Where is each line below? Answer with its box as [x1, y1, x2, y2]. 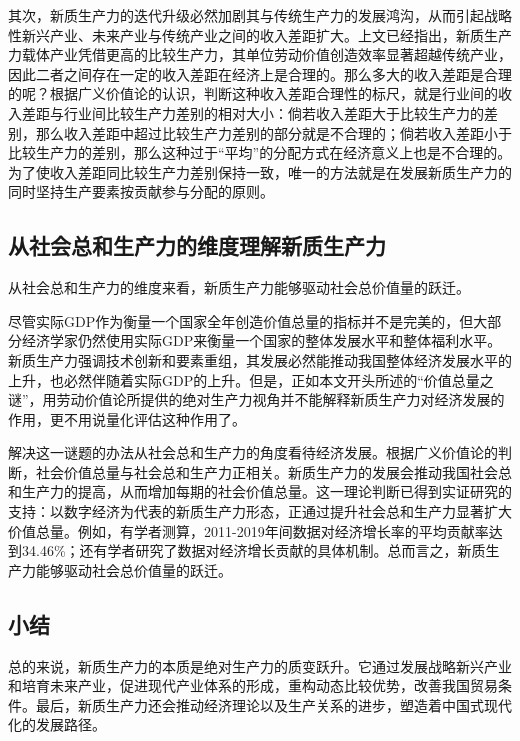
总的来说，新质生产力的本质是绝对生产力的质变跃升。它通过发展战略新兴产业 [8, 655, 512, 676]
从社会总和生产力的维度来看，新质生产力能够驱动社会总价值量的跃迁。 [8, 277, 470, 298]
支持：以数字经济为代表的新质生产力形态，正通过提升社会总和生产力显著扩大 [8, 501, 512, 522]
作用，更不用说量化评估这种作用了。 [8, 408, 246, 429]
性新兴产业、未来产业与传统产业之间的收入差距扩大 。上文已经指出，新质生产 [8, 24, 512, 45]
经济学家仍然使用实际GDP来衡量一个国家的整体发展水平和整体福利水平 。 [21, 330, 502, 351]
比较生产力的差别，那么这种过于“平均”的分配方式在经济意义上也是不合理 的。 [8, 142, 512, 163]
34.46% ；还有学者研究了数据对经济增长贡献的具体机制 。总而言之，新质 [21, 540, 486, 561]
